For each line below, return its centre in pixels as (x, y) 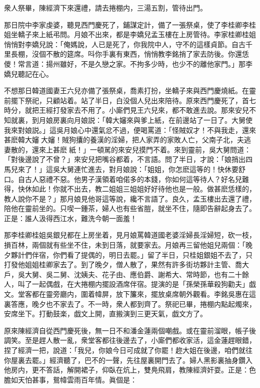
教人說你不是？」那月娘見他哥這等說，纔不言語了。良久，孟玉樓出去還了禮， (130, 198)
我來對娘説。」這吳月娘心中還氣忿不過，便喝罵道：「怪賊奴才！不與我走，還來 (130, 130)
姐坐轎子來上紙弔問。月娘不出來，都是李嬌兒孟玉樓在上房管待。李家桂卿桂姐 (130, 34)
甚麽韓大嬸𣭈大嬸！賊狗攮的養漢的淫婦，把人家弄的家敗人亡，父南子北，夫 (124, 140)
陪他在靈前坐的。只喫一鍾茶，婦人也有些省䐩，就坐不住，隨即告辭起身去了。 (130, 208)
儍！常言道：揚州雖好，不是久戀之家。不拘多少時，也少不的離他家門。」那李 (128, 63)
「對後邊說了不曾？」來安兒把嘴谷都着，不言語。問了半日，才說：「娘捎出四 (128, 159)
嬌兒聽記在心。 (28, 73)
